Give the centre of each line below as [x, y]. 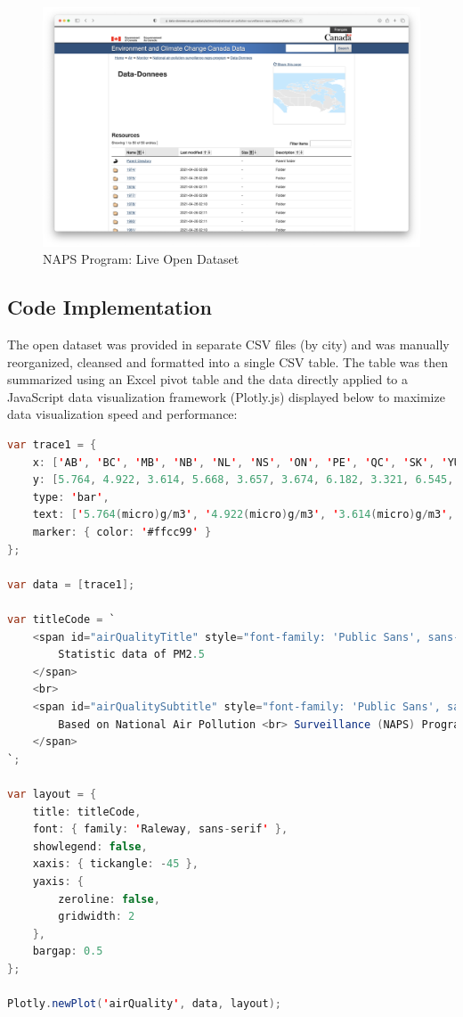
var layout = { [52, 794]
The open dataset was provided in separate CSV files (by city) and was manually [228, 344]
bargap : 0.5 [68, 951]
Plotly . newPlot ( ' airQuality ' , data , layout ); [144, 1004]
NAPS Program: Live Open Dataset [141, 259]
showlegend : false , [90, 846]
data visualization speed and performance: [122, 414]
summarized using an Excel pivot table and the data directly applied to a [208, 379]
